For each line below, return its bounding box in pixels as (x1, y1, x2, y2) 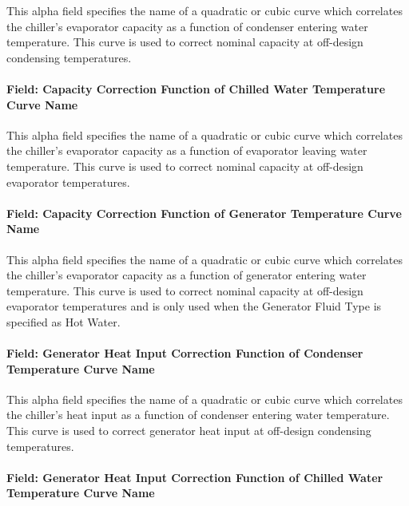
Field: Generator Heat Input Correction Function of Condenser (6, 345, 363, 362)
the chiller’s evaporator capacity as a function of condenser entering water (6, 18, 368, 34)
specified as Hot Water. (6, 313, 121, 330)
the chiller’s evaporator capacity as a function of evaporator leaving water (6, 142, 367, 159)
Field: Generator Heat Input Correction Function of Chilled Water (6, 468, 383, 485)
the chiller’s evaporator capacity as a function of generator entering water (6, 267, 367, 283)
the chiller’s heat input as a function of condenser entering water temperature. (6, 406, 390, 423)
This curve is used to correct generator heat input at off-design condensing (6, 422, 371, 439)
